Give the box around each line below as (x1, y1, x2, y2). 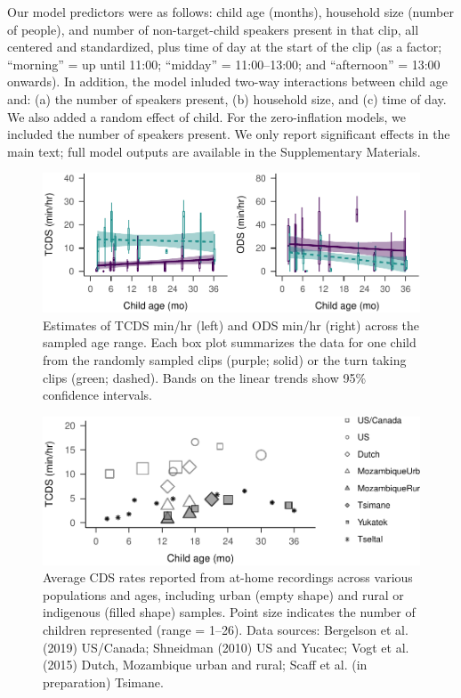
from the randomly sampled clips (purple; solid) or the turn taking (43, 351, 407, 369)
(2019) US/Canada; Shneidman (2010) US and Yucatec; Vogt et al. (43, 637, 409, 656)
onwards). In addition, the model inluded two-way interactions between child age (7, 72, 448, 91)
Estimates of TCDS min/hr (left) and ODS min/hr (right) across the (43, 315, 420, 334)
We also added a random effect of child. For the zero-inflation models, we (7, 107, 407, 126)
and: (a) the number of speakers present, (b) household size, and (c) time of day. (7, 89, 447, 108)
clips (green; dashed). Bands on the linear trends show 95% (43, 368, 367, 386)
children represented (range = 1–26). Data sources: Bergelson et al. (43, 620, 408, 638)
